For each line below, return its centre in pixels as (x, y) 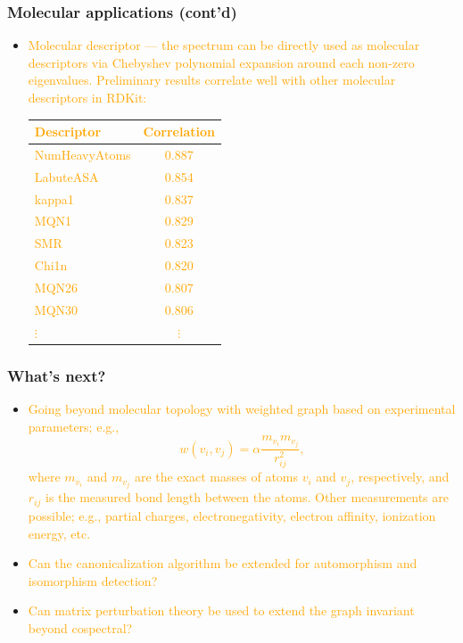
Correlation (179, 132)
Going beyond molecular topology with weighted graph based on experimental (242, 408)
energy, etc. (59, 533)
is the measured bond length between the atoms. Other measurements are (247, 497)
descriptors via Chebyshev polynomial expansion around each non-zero (221, 62)
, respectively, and (400, 477)
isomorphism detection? (93, 580)
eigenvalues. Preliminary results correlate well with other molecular (212, 80)
